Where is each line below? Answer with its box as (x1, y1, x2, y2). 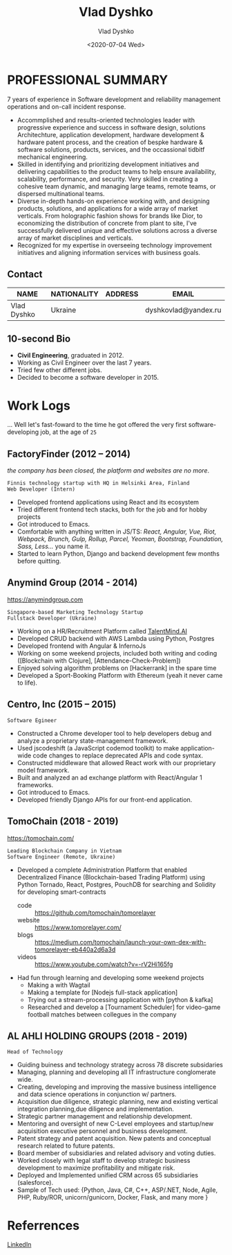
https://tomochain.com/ (7, 834, 75, 842)
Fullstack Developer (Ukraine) (7, 615, 97, 622)
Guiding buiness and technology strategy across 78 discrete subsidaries (17, 1061, 223, 1069)
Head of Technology (7, 1048, 64, 1055)
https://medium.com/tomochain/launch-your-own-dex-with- (34, 938, 206, 946)
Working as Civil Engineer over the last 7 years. (17, 358, 152, 367)
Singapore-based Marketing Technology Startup (7, 608, 144, 615)
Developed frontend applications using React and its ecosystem (17, 498, 199, 507)
